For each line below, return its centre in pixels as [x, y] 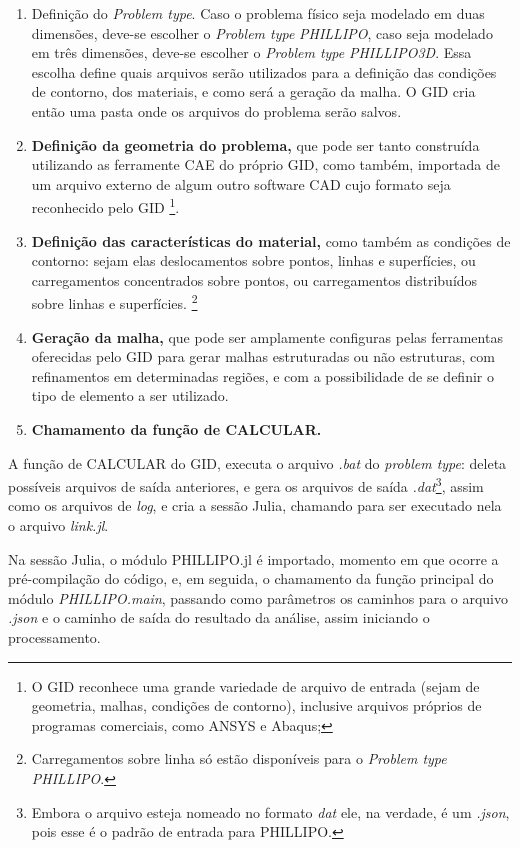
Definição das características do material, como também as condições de [271, 240]
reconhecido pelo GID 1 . [105, 205]
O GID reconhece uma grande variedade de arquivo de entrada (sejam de [255, 685]
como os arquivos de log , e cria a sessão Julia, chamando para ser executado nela [255, 505]
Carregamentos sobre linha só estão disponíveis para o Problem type [239, 758]
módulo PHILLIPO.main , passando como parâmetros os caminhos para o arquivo [258, 597]
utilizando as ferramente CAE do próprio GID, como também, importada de [266, 164]
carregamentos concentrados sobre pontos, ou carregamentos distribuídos [254, 279]
